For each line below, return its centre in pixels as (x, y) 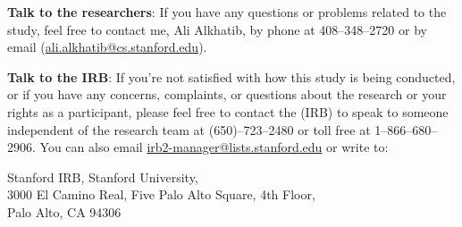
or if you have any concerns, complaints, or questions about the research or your (227, 94)
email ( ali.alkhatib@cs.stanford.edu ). (107, 47)
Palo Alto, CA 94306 (64, 211)
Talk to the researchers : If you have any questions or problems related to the (227, 12)
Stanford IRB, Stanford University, (103, 177)
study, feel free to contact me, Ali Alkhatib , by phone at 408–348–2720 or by (217, 29)
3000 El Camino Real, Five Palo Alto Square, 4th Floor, (161, 194)
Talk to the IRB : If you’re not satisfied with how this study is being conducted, (231, 76)
